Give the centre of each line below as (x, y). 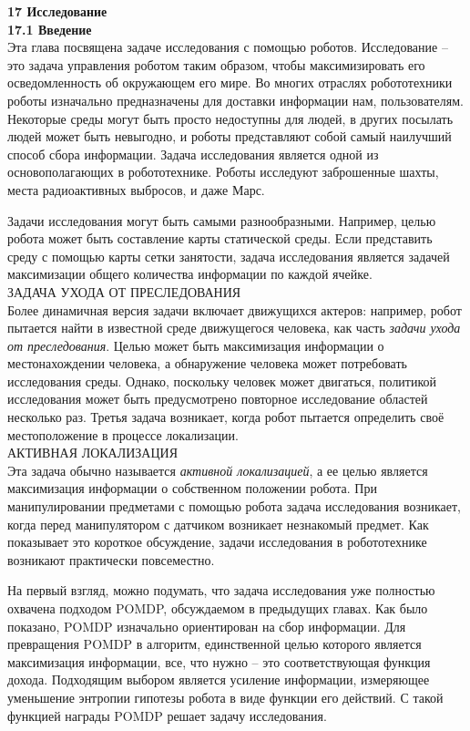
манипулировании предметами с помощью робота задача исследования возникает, (234, 506)
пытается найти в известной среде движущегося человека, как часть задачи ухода (234, 328)
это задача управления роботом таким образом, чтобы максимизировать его (216, 64)
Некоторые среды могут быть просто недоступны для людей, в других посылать (230, 118)
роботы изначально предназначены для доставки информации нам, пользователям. (235, 100)
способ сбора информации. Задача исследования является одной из (193, 154)
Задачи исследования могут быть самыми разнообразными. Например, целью (222, 220)
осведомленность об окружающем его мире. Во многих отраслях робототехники (230, 82)
